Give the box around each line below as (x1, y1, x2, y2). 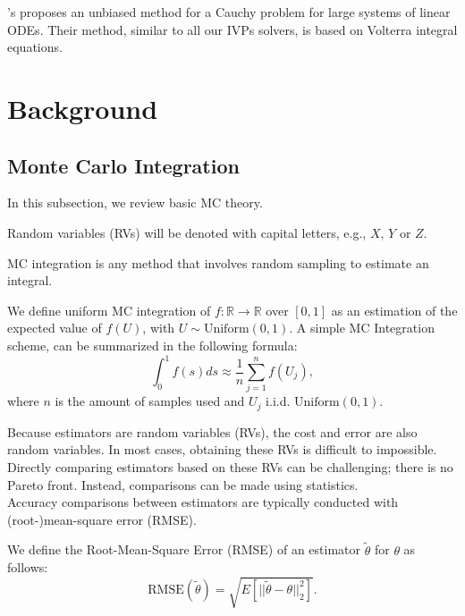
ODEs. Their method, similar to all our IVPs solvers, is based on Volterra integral (7, 20, 458, 38)
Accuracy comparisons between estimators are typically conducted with (7, 493, 399, 511)
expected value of (7, 318, 102, 337)
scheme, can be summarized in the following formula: (7, 335, 298, 354)
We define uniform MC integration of (7, 300, 211, 319)
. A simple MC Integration (289, 318, 435, 337)
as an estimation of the (331, 300, 458, 319)
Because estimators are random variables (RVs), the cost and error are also (7, 422, 418, 441)
